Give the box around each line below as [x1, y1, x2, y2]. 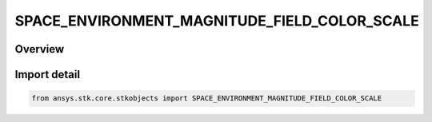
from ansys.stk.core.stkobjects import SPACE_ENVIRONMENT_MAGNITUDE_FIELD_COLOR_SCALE [31, 94, 382, 103]
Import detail [14, 68, 80, 81]
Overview [14, 42, 65, 56]
